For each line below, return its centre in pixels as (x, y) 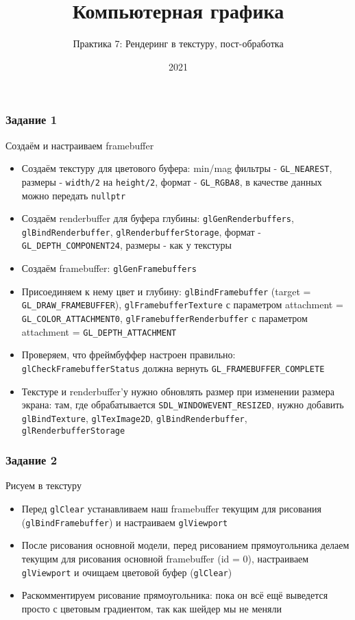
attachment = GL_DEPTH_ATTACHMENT (99, 331)
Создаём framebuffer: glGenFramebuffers (109, 268)
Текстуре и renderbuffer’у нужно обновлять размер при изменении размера (178, 391)
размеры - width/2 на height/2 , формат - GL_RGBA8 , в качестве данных (172, 181)
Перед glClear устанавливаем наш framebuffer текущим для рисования (172, 509)
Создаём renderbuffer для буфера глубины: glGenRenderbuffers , (158, 218)
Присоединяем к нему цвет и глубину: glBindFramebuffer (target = (166, 291)
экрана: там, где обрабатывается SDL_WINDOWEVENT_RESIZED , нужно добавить (183, 405)
